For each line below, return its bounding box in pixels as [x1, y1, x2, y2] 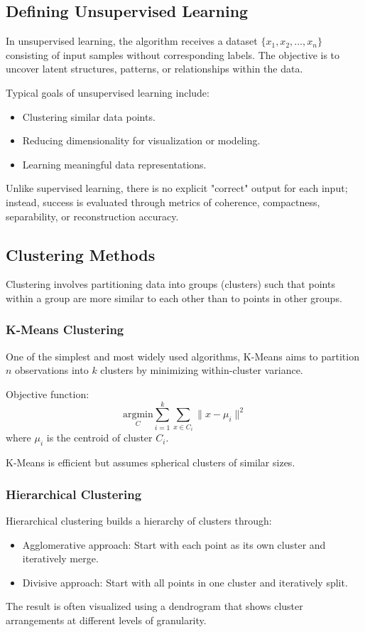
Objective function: [6, 386, 89, 401]
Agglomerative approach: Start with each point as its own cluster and [22, 537, 326, 552]
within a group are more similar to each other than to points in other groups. [6, 290, 342, 305]
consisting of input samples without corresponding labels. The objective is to [6, 47, 340, 62]
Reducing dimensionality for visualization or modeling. [22, 133, 261, 148]
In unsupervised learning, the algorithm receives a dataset [6, 33, 258, 48]
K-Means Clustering [6, 321, 124, 338]
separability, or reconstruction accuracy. [6, 208, 179, 223]
